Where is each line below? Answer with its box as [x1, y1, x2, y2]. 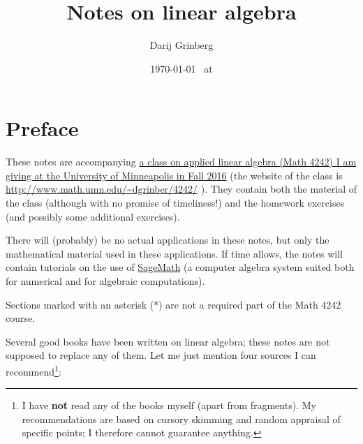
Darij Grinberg [149, 38, 214, 52]
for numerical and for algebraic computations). [6, 274, 205, 288]
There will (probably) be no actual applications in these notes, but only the [6, 232, 329, 247]
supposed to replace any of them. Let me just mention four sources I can [6, 348, 316, 362]
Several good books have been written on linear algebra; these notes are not [6, 334, 330, 348]
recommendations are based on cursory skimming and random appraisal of [22, 411, 341, 426]
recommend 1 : [6, 362, 61, 378]
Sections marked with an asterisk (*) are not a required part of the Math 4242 [6, 297, 341, 311]
